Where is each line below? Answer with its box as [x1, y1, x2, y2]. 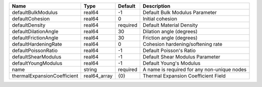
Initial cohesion [142, 15, 177, 22]
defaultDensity [12, 22, 46, 29]
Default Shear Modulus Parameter [142, 54, 221, 60]
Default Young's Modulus [142, 60, 201, 66]
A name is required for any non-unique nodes [142, 66, 247, 72]
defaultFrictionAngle [12, 34, 59, 41]
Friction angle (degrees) [142, 34, 198, 41]
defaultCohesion [12, 15, 50, 22]
